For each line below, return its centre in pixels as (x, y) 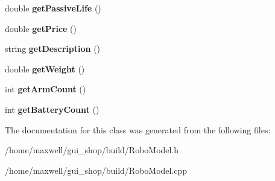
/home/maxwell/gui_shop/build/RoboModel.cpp (96, 170)
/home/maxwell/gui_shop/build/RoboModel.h (92, 150)
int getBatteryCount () (52, 109)
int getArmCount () (46, 89)
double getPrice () (41, 28)
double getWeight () (45, 68)
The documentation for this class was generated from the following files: (138, 129)
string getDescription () (53, 49)
